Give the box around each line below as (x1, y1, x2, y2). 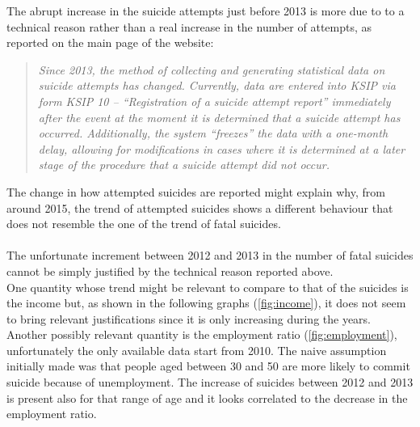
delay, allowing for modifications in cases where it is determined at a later (38, 140, 405, 157)
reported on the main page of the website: (6, 34, 214, 51)
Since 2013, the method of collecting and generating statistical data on (38, 61, 385, 78)
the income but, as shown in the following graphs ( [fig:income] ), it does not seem (6, 294, 406, 311)
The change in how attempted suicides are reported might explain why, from (6, 183, 385, 200)
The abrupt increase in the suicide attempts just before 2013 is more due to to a (6, 2, 405, 19)
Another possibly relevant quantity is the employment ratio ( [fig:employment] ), (6, 326, 397, 343)
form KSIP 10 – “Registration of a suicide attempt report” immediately (38, 92, 391, 109)
